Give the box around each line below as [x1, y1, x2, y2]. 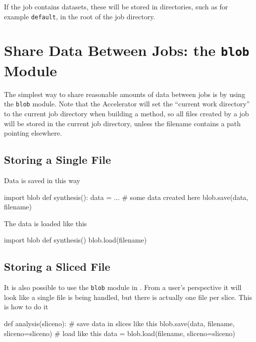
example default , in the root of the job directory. [4, 11, 155, 21]
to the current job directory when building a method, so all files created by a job [4, 108, 249, 118]
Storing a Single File [4, 152, 111, 167]
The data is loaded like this [4, 218, 87, 228]
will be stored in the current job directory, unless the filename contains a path [4, 118, 241, 128]
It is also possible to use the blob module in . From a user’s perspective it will [4, 282, 242, 293]
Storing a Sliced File [4, 259, 110, 274]
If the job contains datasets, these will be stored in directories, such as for [4, 1, 228, 11]
